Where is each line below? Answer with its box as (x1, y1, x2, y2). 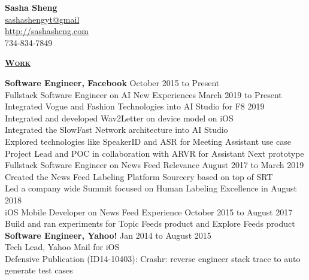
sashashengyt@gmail (5, 13, 80, 25)
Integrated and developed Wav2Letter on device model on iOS (5, 111, 234, 124)
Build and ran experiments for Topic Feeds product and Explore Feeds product (5, 217, 295, 230)
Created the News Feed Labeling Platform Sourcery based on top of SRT (5, 170, 273, 182)
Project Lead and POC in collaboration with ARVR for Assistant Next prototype (5, 147, 304, 159)
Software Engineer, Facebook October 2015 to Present (5, 76, 220, 89)
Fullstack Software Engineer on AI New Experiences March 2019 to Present (5, 88, 282, 101)
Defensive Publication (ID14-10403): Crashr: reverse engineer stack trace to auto (5, 252, 301, 264)
